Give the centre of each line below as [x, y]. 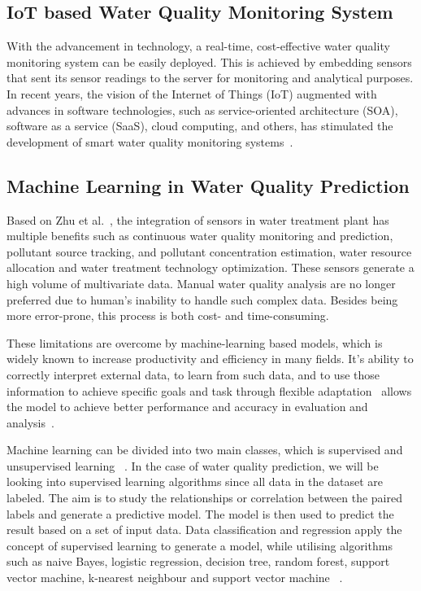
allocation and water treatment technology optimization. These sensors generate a [210, 267]
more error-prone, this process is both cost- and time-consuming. [168, 315]
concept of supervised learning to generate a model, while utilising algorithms [200, 545]
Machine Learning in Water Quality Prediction [208, 185]
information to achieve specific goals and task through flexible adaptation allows [209, 390]
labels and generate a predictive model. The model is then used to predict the [200, 513]
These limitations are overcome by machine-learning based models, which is [195, 342]
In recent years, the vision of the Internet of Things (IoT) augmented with [192, 93]
